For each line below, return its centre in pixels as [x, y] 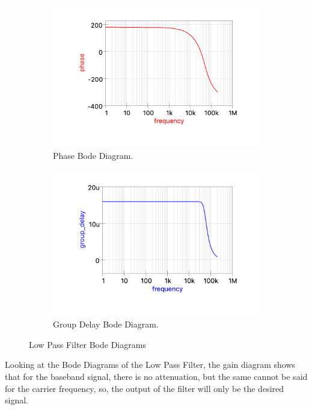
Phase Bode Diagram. [93, 156]
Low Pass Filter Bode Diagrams [87, 344]
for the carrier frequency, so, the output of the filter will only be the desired [145, 388]
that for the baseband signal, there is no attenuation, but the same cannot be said [156, 376]
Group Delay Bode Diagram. [106, 324]
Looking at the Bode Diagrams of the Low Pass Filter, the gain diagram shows [150, 365]
